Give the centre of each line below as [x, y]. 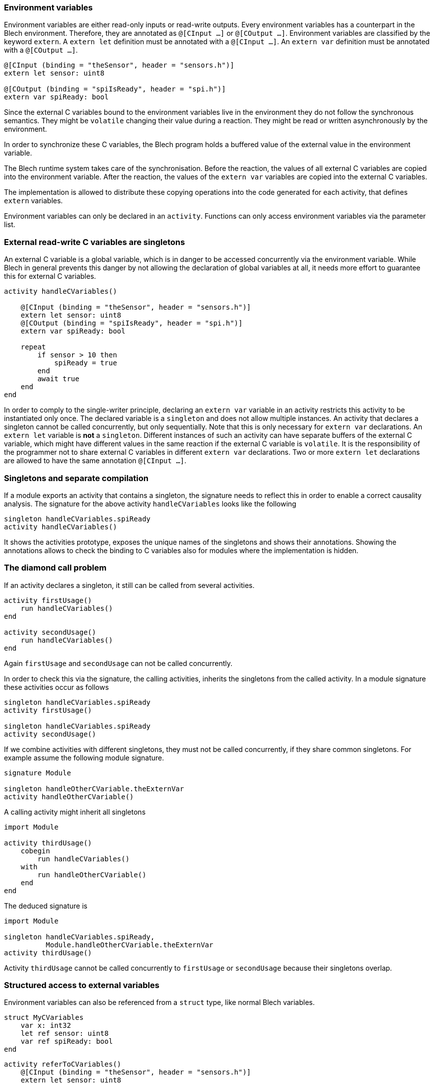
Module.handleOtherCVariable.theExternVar [130, 945]
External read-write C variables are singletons [95, 242]
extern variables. [34, 201]
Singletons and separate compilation [76, 478]
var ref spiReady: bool [67, 1042]
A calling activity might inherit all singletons [75, 812]
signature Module [37, 773]
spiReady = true [86, 363]
